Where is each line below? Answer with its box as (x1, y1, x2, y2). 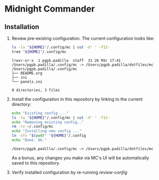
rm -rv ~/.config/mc (11, 124, 53, 129)
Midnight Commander (4, 3, 95, 15)
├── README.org (11, 71, 43, 75)
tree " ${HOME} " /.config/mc (11, 49, 67, 54)
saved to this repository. (11, 160, 60, 165)
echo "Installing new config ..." (11, 129, 82, 134)
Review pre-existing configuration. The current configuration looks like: (11, 35, 155, 41)
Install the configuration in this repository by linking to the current (11, 96, 143, 102)
